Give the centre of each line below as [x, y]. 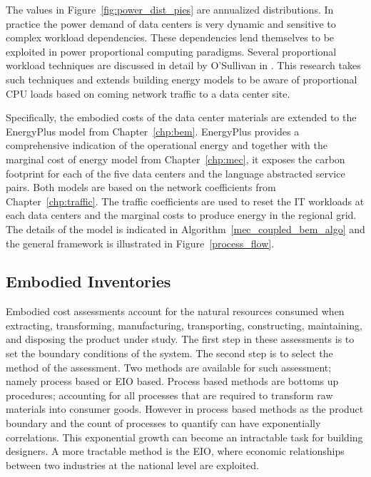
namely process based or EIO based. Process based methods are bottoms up [172, 381]
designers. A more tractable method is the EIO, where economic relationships [175, 451]
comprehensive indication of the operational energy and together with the [167, 145]
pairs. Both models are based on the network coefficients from [141, 187]
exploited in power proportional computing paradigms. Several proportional [171, 51]
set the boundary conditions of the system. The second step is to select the [169, 353]
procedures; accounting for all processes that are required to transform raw [169, 395]
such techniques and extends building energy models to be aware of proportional [182, 79]
